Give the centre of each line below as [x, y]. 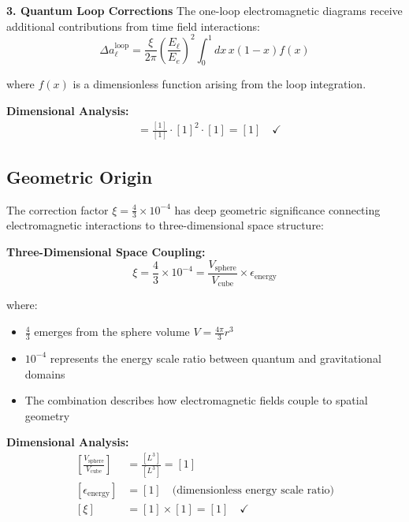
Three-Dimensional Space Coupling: [106, 251]
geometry [47, 415]
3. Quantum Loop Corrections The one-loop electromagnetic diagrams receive [204, 10]
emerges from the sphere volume [112, 332]
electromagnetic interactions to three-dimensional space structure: [165, 225]
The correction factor [58, 209]
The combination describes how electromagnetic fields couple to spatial [196, 400]
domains [45, 373]
